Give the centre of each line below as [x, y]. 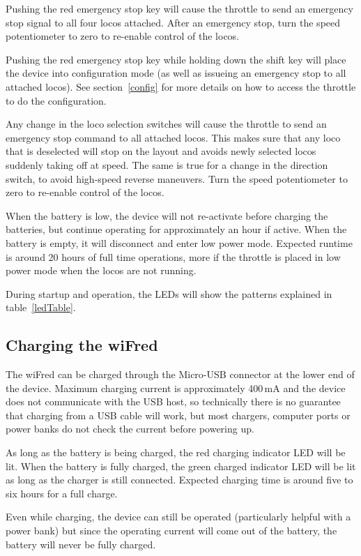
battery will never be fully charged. [81, 544]
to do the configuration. [56, 100]
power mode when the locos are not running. [101, 270]
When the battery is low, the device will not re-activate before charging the [167, 215]
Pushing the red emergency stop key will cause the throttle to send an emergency [179, 8]
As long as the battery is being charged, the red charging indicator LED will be [176, 452]
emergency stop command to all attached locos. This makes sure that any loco [173, 137]
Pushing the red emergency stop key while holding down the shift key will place [176, 59]
